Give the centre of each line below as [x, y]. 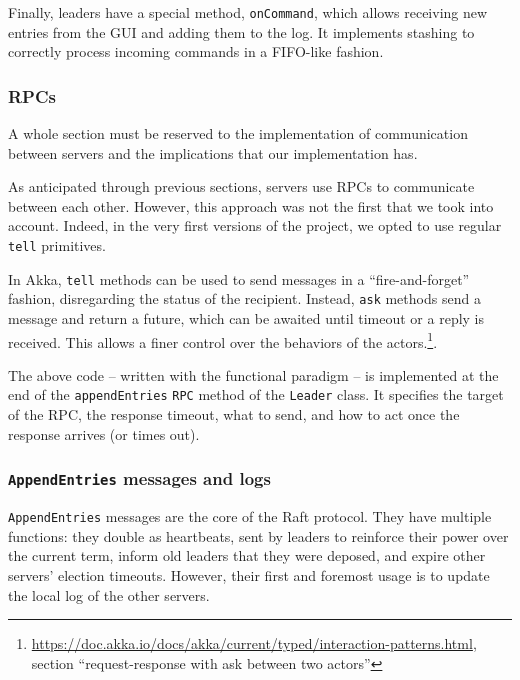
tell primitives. [57, 245]
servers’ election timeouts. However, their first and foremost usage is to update [249, 574]
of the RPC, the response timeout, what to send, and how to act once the [234, 414]
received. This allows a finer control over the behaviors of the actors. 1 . [223, 340]
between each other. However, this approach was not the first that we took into [251, 205]
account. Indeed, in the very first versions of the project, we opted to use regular [255, 225]
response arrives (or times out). [104, 433]
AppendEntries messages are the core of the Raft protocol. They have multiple [250, 516]
